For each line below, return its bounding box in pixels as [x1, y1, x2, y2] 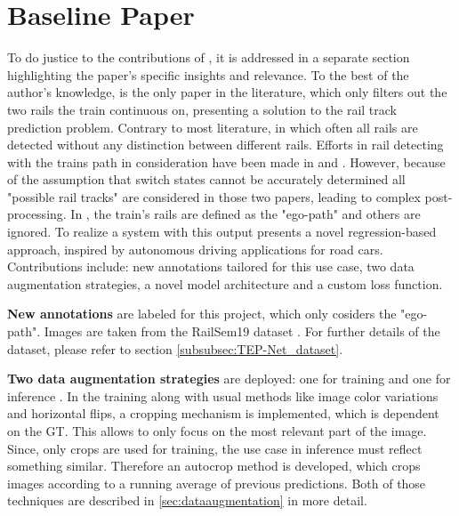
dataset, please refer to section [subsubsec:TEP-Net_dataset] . [7, 339, 343, 358]
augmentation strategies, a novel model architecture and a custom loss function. [7, 274, 443, 293]
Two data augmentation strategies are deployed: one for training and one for [7, 369, 451, 388]
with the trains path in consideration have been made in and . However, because [7, 152, 446, 171]
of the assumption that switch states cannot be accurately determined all [7, 170, 406, 189]
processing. [7, 205, 67, 223]
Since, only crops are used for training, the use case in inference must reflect [7, 439, 423, 457]
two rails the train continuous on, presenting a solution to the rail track [7, 100, 398, 118]
